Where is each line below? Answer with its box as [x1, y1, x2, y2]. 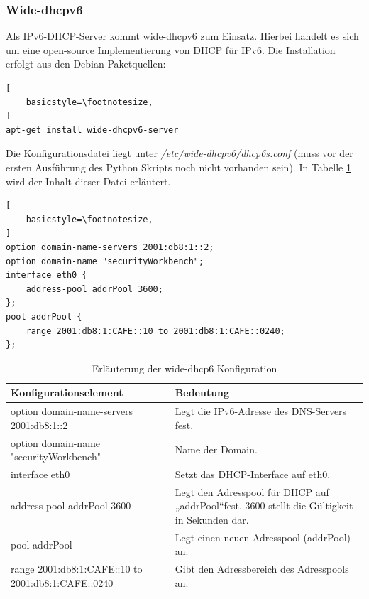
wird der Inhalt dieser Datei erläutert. [6, 173, 171, 188]
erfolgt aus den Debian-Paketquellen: [6, 56, 166, 71]
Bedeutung [175, 385, 230, 400]
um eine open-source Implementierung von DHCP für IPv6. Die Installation [6, 42, 336, 57]
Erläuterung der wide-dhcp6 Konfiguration [92, 360, 277, 375]
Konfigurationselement [11, 385, 123, 400]
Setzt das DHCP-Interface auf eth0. [175, 467, 331, 481]
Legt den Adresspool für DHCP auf [175, 484, 329, 499]
